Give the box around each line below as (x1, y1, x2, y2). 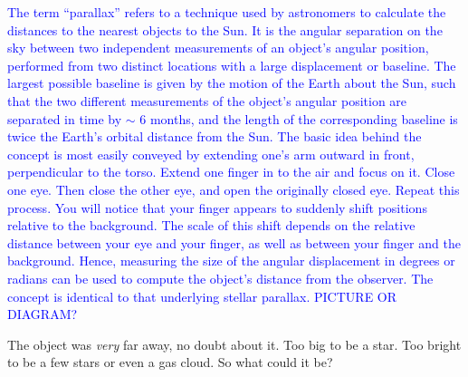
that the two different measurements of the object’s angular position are (7, 91, 407, 110)
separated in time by (7, 109, 122, 128)
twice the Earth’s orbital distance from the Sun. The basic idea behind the (7, 127, 422, 146)
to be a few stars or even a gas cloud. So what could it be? (7, 353, 333, 372)
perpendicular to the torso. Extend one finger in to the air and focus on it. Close (7, 162, 455, 181)
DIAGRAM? (7, 304, 78, 324)
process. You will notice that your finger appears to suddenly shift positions (7, 198, 427, 217)
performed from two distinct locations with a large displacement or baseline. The (7, 55, 456, 74)
